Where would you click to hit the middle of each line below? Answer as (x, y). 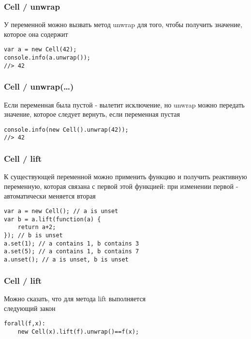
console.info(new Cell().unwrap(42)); (66, 130)
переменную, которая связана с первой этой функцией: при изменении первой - (121, 186)
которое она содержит (36, 34)
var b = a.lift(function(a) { (52, 219)
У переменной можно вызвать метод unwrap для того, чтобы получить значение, (123, 24)
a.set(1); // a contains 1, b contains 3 (72, 243)
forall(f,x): (25, 324)
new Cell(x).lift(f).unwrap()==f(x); (78, 331)
